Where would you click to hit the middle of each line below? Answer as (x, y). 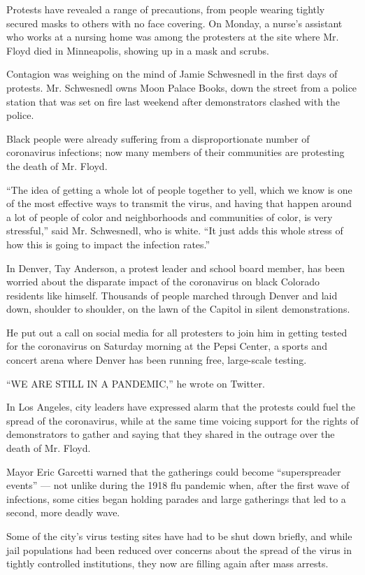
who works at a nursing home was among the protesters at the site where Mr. (173, 37)
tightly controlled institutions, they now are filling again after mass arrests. (167, 563)
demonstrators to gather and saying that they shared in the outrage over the (171, 434)
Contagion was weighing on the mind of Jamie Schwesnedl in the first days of (172, 74)
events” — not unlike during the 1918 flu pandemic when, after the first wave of (178, 485)
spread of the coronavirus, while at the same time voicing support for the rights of (182, 420)
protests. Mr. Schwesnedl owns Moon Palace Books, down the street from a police (182, 87)
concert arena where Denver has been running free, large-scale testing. (157, 360)
